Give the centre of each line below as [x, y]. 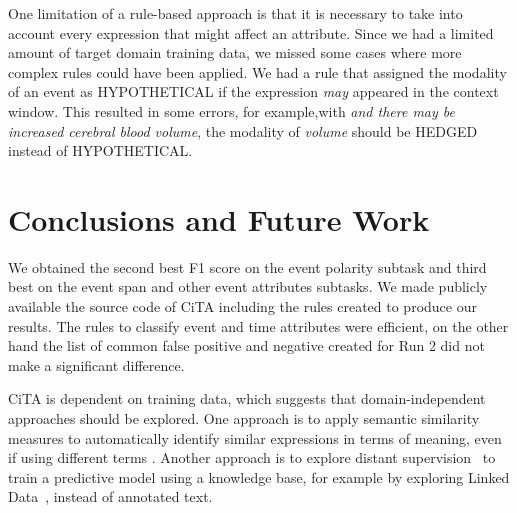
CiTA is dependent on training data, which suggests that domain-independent [247, 398]
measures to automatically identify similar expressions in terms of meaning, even [255, 437]
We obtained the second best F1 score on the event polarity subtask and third [247, 266]
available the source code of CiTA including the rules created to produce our [242, 306]
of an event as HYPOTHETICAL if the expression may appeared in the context [253, 91]
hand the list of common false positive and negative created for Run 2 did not [246, 345]
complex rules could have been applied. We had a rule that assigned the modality [257, 71]
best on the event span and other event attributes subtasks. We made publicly [248, 286]
